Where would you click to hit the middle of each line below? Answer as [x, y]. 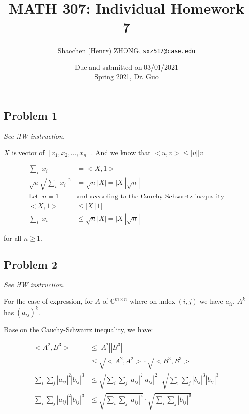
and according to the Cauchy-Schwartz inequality [151, 196]
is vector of [28, 152]
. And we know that [121, 152]
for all [13, 238]
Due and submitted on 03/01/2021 [126, 66]
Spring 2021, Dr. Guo [126, 76]
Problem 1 [31, 116]
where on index [152, 301]
